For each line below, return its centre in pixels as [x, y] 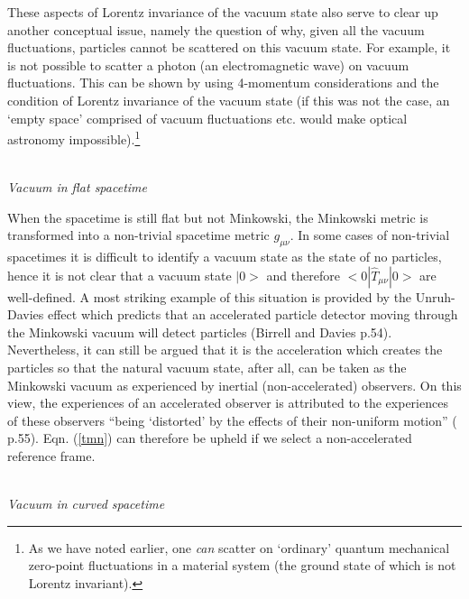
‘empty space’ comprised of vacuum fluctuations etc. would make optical [207, 118]
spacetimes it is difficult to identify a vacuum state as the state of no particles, [225, 256]
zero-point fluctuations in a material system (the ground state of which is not [242, 565]
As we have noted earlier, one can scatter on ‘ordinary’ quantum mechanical [239, 547]
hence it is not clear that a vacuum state [120, 275]
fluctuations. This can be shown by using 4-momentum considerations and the [223, 83]
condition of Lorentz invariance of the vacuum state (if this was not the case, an [229, 100]
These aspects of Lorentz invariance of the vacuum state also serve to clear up [223, 12]
